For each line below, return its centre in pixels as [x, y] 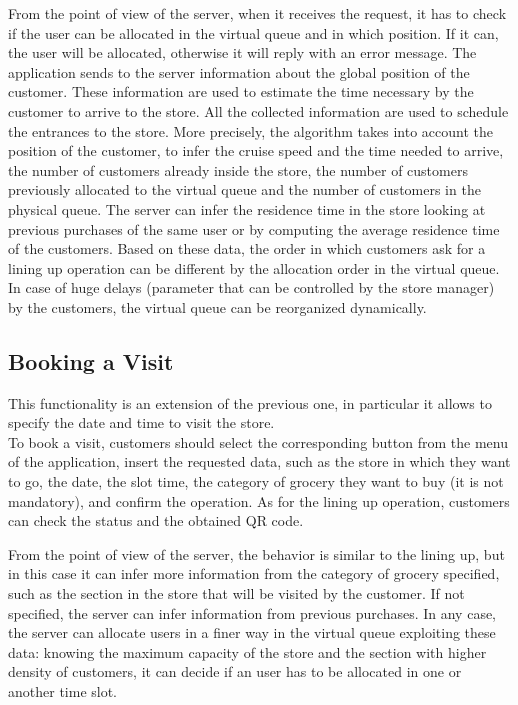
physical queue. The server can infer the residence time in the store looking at [247, 208]
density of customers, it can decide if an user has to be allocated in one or [235, 671]
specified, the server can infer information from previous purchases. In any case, [252, 612]
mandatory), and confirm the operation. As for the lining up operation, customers [259, 500]
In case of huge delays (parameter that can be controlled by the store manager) [251, 287]
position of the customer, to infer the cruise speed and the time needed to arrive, [256, 150]
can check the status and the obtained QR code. [156, 520]
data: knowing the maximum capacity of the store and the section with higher [247, 651]
